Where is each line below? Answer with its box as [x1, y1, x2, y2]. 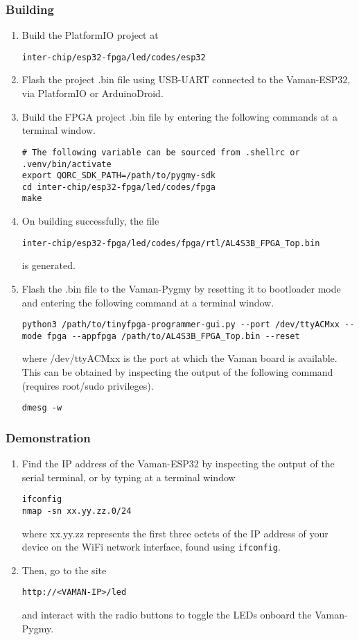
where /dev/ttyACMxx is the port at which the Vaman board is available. [21, 351, 338, 365]
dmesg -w [21, 403, 62, 413]
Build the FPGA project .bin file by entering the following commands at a [21, 109, 338, 123]
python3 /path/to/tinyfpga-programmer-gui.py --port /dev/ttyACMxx [21, 320, 340, 330]
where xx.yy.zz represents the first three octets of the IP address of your [21, 526, 329, 540]
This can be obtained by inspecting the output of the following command [21, 365, 333, 379]
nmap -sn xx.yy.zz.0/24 [21, 505, 132, 516]
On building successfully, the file [21, 214, 159, 228]
